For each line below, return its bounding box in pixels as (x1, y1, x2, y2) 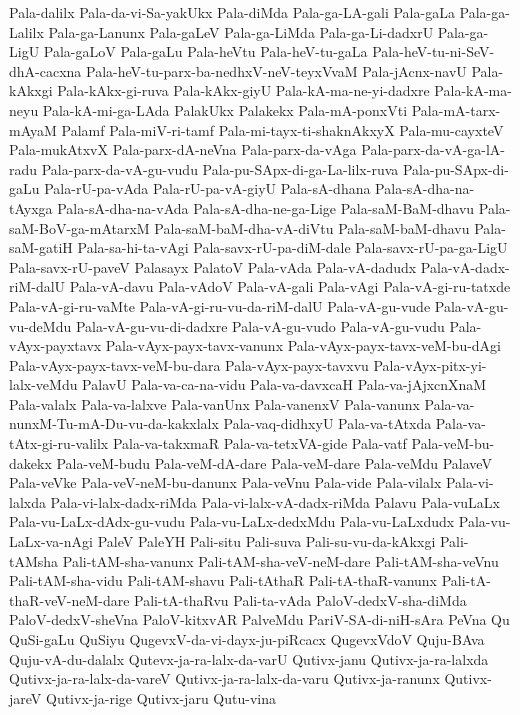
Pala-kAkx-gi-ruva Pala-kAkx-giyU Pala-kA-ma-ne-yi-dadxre (57, 80, 430, 101)
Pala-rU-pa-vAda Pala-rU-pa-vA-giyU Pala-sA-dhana (44, 178, 371, 199)
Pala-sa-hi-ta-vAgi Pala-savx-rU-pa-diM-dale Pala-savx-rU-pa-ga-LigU (77, 237, 508, 258)
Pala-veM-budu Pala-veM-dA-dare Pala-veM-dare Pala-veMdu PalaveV (56, 452, 492, 473)
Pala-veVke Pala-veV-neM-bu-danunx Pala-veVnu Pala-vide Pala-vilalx (9, 472, 442, 493)
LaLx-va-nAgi (9, 531, 93, 552)
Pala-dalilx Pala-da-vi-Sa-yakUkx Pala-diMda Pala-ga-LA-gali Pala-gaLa (9, 2, 455, 22)
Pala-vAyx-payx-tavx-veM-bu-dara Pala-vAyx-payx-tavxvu (9, 354, 369, 375)
